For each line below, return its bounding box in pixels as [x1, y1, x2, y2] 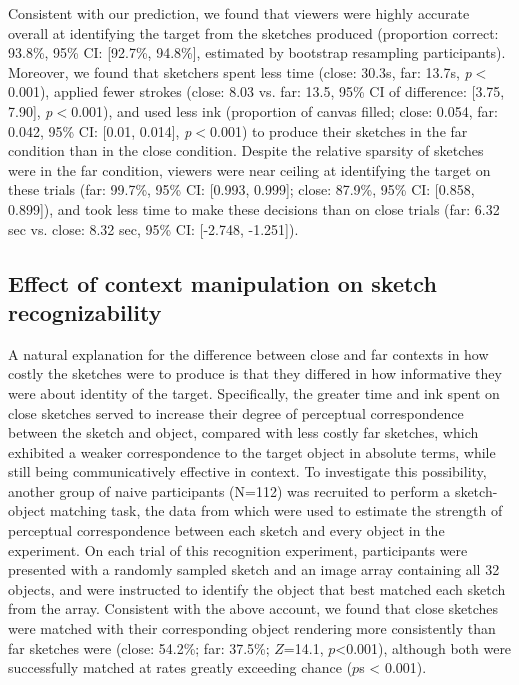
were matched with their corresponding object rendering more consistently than [8, 618, 496, 639]
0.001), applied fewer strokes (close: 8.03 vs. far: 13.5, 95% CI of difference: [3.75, [8, 81, 505, 102]
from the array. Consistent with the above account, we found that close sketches [8, 598, 499, 619]
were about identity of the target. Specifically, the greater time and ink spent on [8, 382, 500, 403]
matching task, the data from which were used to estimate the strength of [49, 500, 503, 521]
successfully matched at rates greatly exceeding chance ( [8, 657, 353, 678]
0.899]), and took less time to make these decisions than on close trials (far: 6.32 [8, 198, 500, 219]
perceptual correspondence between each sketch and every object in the [8, 520, 445, 541]
